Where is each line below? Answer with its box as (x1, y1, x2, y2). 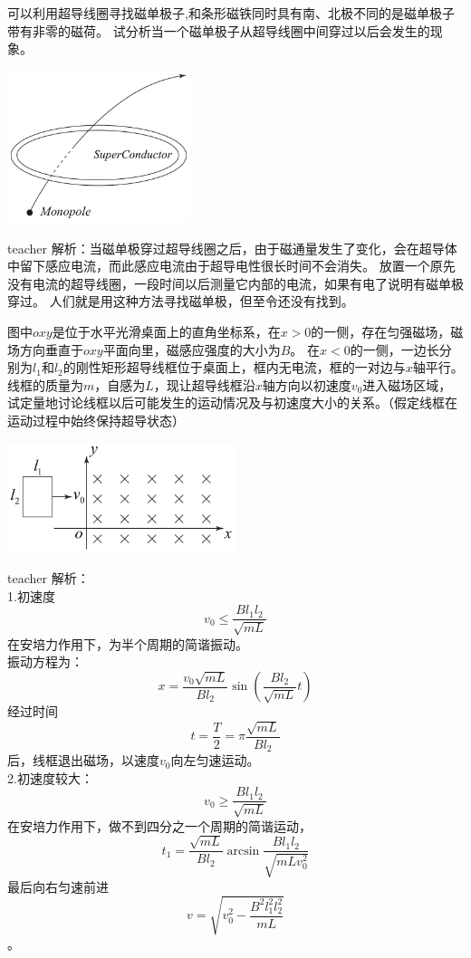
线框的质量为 (7, 375, 83, 394)
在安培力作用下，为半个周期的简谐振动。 (7, 634, 248, 653)
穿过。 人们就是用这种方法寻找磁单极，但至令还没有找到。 (7, 292, 354, 311)
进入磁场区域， (362, 375, 452, 394)
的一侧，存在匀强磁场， (311, 322, 451, 340)
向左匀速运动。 (170, 751, 260, 770)
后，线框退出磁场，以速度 (7, 751, 159, 770)
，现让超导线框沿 (153, 375, 255, 394)
